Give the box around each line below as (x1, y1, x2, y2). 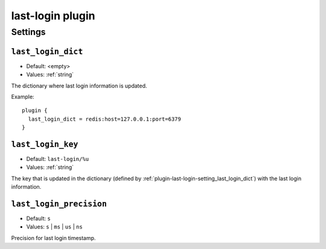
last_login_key (11, 139, 78, 149)
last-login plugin (11, 9, 95, 22)
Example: (11, 93, 34, 100)
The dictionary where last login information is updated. (11, 82, 147, 89)
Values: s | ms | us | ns (26, 223, 83, 230)
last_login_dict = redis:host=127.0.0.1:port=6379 (28, 115, 181, 122)
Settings (11, 27, 46, 37)
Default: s (26, 215, 51, 222)
